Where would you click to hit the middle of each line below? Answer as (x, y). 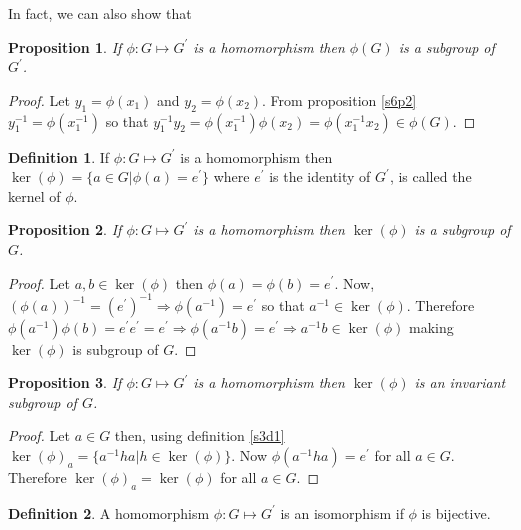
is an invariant (460, 382)
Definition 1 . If (59, 156)
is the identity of (320, 176)
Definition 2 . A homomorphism (109, 512)
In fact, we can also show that (100, 13)
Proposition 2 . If (65, 229)
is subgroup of (115, 348)
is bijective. (456, 512)
